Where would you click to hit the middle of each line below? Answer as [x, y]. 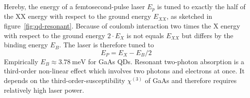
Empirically [21, 61]
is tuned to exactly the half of [201, 6]
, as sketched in [190, 16]
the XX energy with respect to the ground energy [78, 16]
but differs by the [208, 35]
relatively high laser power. [44, 90]
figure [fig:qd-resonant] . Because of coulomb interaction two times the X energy [122, 26]
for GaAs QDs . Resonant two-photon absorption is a [166, 61]
